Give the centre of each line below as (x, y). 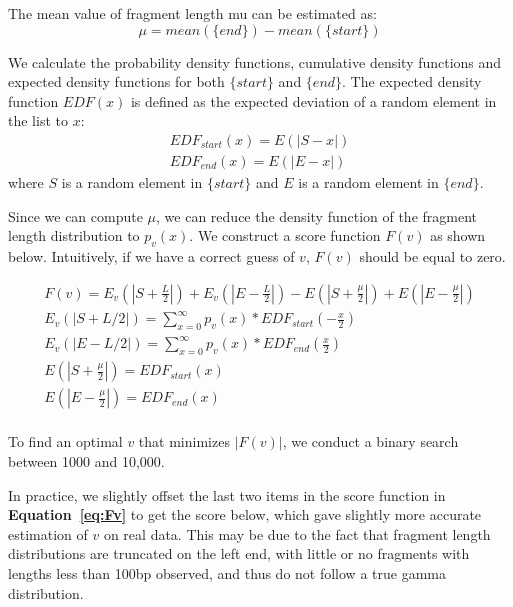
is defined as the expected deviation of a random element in (313, 100)
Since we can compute (75, 215)
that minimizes (184, 441)
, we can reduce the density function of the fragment (317, 215)
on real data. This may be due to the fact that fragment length (297, 533)
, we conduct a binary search (370, 441)
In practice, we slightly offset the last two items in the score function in (227, 494)
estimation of (48, 533)
